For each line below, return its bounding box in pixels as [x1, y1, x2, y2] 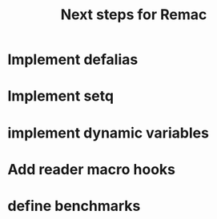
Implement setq [7, 87, 114, 106]
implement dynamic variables [7, 124, 210, 141]
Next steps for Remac [60, 6, 207, 24]
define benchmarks [7, 197, 141, 215]
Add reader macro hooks [7, 160, 175, 178]
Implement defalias [7, 50, 139, 69]
